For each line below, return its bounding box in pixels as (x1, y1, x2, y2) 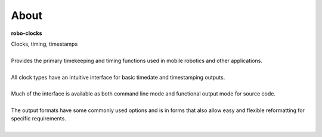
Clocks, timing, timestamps (11, 40, 78, 47)
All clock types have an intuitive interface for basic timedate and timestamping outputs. (11, 74, 225, 81)
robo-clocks (11, 30, 42, 37)
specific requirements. (11, 115, 67, 122)
